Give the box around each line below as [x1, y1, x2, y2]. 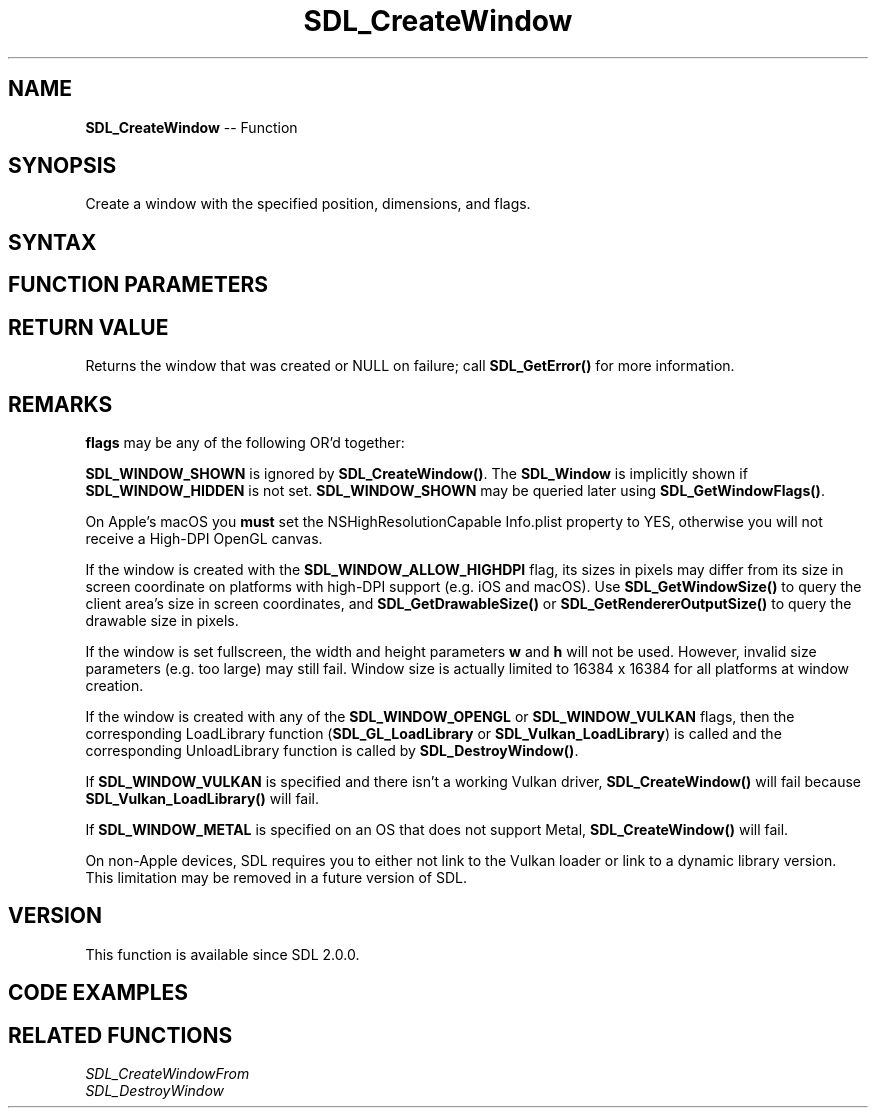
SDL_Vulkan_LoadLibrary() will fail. [85, 789, 320, 807]
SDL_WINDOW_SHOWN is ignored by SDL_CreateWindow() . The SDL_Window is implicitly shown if [85, 464, 748, 482]
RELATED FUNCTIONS [8, 1022, 233, 1048]
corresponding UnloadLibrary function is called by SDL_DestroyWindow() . [85, 741, 579, 759]
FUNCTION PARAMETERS [8, 272, 268, 298]
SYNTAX [8, 229, 97, 255]
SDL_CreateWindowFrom [85, 1065, 250, 1083]
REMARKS [8, 391, 113, 417]
